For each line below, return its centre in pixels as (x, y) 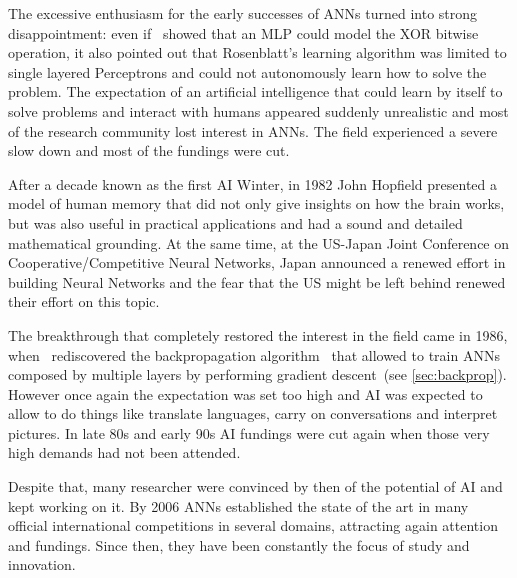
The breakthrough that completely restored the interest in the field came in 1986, (258, 334)
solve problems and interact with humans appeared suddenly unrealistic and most (258, 110)
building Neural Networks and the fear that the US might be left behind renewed (257, 281)
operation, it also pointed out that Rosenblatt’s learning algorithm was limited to (257, 52)
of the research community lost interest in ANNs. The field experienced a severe (253, 130)
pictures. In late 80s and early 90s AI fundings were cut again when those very (249, 432)
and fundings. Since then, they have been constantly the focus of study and (239, 544)
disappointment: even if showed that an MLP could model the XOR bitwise (243, 32)
